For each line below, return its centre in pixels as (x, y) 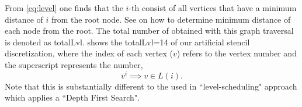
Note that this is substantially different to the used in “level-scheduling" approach (151, 86)
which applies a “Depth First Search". (72, 97)
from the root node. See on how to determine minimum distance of (171, 19)
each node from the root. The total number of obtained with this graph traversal (149, 31)
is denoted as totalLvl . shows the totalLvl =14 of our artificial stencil (127, 42)
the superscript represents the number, (74, 64)
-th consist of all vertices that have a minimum (213, 8)
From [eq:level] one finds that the (64, 8)
